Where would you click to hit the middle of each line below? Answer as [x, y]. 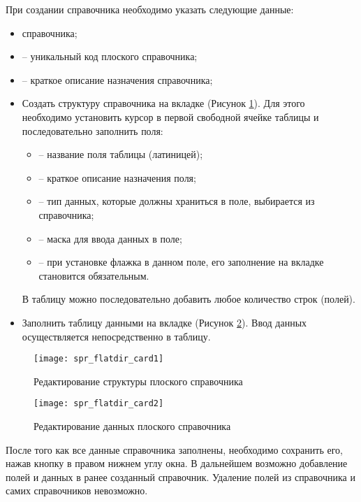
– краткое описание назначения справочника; [117, 79]
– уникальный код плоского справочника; [110, 56]
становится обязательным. [94, 275]
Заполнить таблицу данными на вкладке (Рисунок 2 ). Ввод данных [164, 322]
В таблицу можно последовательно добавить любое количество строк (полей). [189, 299]
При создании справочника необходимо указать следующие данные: [150, 9]
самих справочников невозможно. [77, 490]
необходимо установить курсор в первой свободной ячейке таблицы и [170, 116]
